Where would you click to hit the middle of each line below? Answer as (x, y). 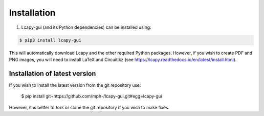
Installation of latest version (53, 73)
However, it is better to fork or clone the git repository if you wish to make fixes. (89, 107)
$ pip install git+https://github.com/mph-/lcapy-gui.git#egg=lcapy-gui (92, 96)
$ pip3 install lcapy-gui (50, 40)
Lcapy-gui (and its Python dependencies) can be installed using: (86, 27)
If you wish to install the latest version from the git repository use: (75, 85)
